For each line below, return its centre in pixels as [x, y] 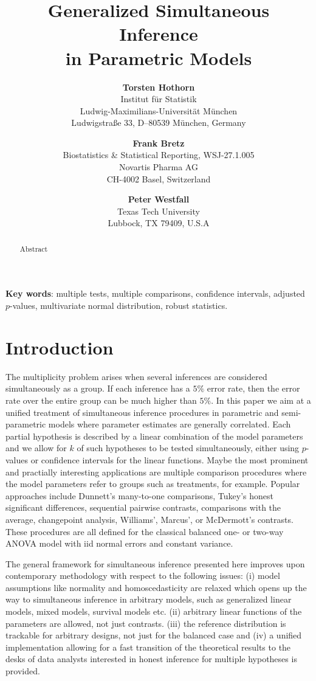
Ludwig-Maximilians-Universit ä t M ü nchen [159, 110]
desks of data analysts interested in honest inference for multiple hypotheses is [151, 659]
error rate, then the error [253, 388]
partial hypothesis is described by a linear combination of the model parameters [154, 436]
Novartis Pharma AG [159, 167]
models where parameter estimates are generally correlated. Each [170, 424]
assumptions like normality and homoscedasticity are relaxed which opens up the [156, 587]
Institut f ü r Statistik [159, 99]
